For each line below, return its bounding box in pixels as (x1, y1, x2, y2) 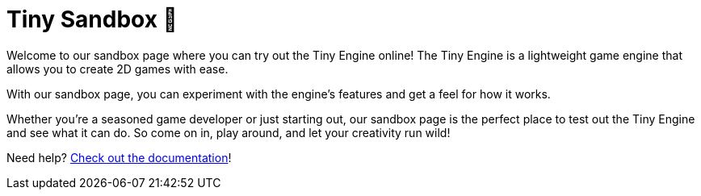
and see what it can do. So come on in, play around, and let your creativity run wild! (6, 125, 451, 140)
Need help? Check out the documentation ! (6, 150, 232, 165)
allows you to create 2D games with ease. (6, 61, 229, 76)
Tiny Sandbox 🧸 (6, 6, 178, 33)
